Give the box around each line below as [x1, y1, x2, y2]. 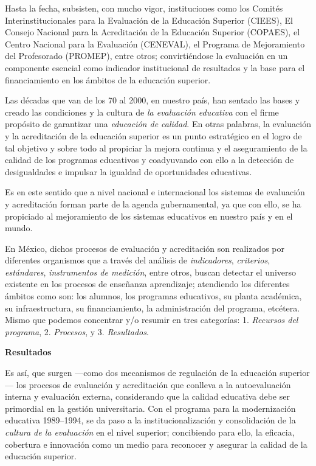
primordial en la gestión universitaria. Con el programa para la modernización [5, 402, 296, 414]
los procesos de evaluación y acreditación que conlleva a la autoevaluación [16, 378, 291, 391]
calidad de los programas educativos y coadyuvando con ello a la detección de [5, 153, 294, 166]
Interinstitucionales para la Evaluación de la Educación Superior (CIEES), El [5, 13, 293, 26]
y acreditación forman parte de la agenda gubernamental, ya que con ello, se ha [5, 197, 301, 210]
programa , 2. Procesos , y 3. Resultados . [5, 325, 149, 338]
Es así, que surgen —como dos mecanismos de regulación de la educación [5, 366, 277, 379]
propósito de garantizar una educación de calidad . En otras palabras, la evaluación [5, 117, 311, 130]
